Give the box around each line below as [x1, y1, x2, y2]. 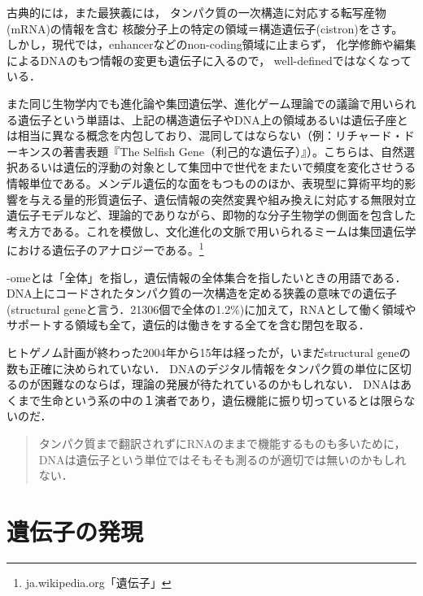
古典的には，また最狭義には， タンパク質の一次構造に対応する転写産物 [7, 4, 386, 20]
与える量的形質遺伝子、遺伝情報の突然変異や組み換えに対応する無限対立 [28, 190, 416, 207]
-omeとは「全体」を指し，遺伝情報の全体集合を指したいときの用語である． [7, 268, 407, 285]
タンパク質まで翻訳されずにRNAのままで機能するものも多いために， [38, 434, 406, 451]
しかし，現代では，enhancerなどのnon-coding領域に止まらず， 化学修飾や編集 [7, 36, 416, 53]
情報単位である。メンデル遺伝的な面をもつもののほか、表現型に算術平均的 [7, 174, 405, 191]
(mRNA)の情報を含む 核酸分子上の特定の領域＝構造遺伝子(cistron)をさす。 [7, 20, 403, 37]
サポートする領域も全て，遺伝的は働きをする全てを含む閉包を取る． [7, 316, 370, 333]
